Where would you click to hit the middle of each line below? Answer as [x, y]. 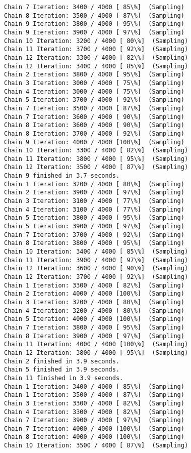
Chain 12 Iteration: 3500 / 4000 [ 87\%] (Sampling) [96, 167]
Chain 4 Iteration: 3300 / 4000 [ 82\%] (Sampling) [94, 412]
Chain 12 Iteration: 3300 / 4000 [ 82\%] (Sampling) [96, 57]
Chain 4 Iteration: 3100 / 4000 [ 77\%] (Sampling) [94, 209]
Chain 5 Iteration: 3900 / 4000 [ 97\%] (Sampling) [94, 226]
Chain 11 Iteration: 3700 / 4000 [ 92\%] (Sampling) [96, 49]
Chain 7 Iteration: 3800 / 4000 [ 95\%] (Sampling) [94, 327]
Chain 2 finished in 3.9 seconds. [62, 361]
